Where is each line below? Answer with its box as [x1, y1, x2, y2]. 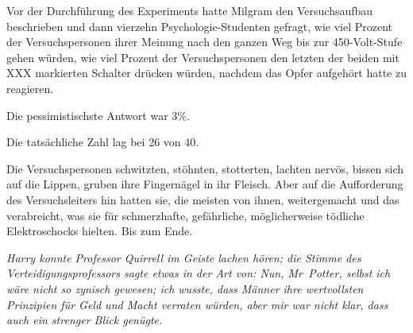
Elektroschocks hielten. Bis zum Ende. [6, 223, 193, 239]
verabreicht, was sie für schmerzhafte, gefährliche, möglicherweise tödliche [6, 207, 365, 223]
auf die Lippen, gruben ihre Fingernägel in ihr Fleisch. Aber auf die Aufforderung [6, 176, 403, 192]
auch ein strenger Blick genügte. [6, 312, 163, 328]
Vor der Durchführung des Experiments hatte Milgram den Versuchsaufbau [6, 2, 373, 18]
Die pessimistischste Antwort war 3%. [6, 106, 190, 123]
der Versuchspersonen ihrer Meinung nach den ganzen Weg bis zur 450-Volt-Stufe [6, 33, 403, 50]
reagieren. [6, 79, 54, 96]
